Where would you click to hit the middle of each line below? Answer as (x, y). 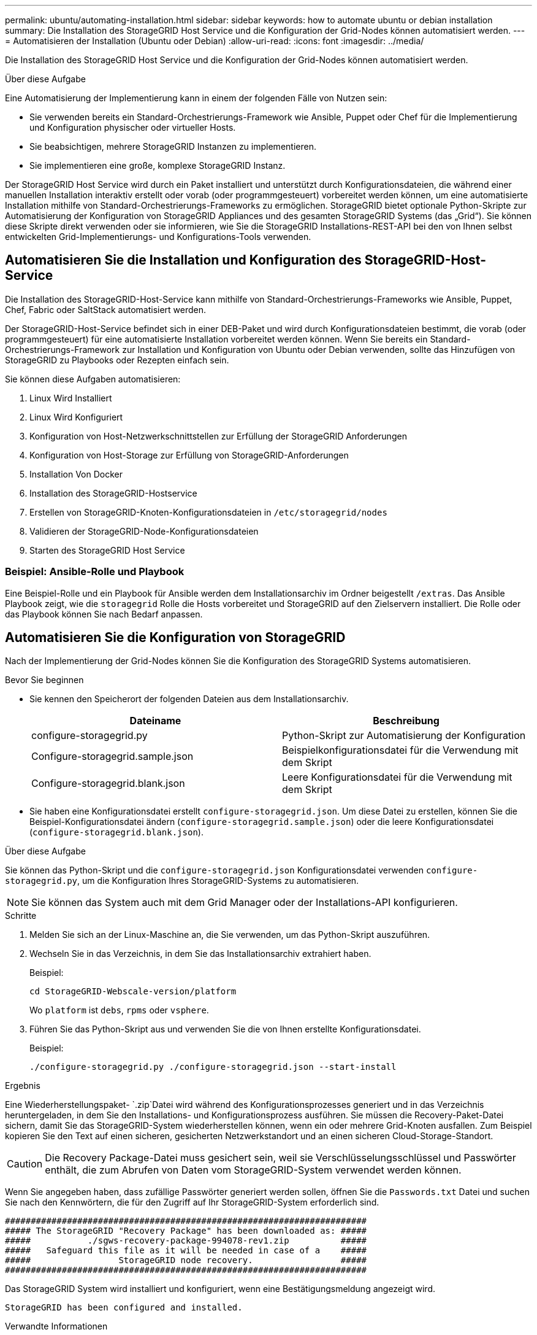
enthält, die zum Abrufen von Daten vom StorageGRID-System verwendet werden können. (253, 1170)
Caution (25, 1164)
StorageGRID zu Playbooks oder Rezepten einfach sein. (117, 360)
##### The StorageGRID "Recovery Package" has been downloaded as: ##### (186, 1231)
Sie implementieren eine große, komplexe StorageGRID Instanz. (158, 165)
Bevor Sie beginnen (44, 680)
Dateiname (155, 721)
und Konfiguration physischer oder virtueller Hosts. (133, 127)
